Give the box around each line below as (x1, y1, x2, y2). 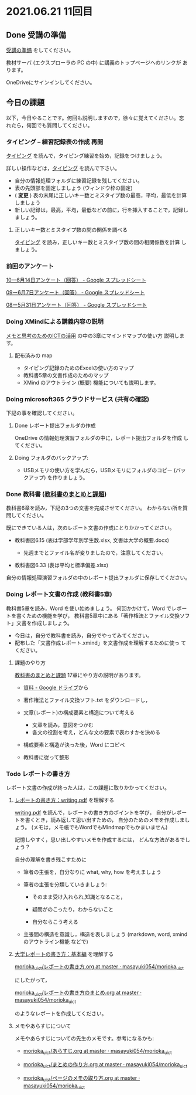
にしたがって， (14, 977, 51, 984)
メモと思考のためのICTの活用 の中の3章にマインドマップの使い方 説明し (6, 332, 180, 339)
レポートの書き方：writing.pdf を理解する (14, 796, 115, 804)
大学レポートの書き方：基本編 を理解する (14, 950, 114, 957)
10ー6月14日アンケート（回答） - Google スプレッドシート (6, 276, 147, 284)
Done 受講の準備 (6, 30, 66, 40)
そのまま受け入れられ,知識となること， (32, 893, 126, 900)
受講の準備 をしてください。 (6, 47, 74, 53)
